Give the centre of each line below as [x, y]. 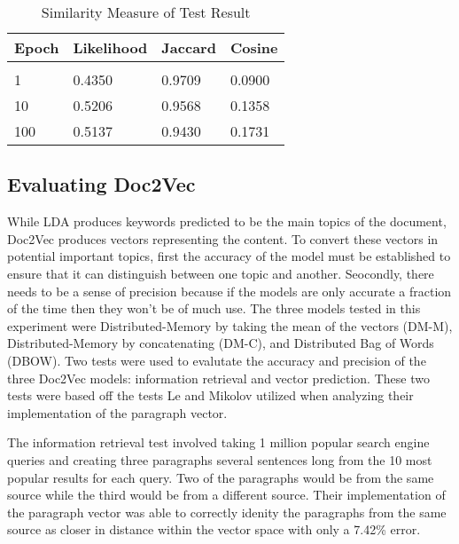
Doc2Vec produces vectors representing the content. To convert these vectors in [223, 238]
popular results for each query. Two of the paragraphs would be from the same [221, 477]
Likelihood [110, 47]
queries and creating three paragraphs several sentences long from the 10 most [220, 459]
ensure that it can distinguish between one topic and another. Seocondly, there [221, 273]
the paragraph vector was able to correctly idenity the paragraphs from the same [227, 512]
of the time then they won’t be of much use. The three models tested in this [214, 308]
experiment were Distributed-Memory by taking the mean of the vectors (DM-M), [230, 325]
